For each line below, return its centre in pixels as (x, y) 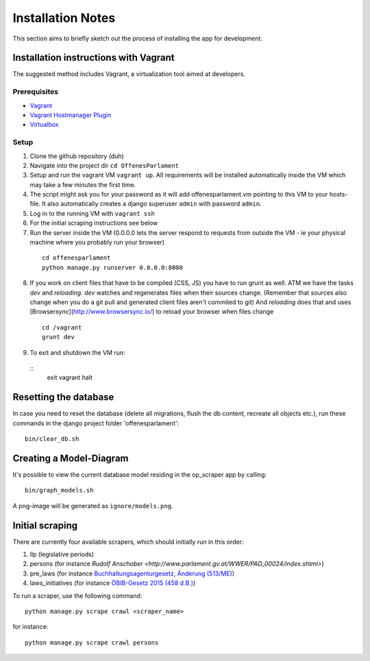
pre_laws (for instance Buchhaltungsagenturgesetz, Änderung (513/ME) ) (132, 573)
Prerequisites (35, 92)
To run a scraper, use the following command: (77, 595)
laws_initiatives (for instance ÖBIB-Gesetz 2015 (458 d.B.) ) (113, 583)
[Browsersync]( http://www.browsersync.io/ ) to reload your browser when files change (152, 312)
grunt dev (58, 337)
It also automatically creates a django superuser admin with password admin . (152, 204)
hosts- (338, 195)
